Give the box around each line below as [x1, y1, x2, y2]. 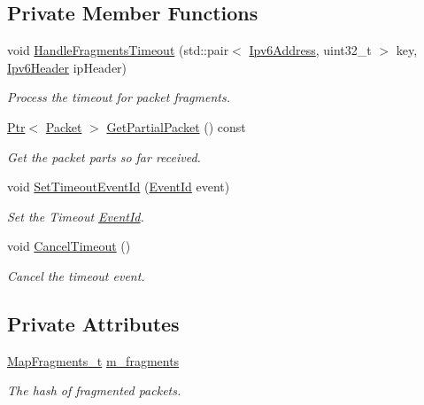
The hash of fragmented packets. [7, 381, 181, 400]
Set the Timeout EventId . [7, 206, 144, 225]
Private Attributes [7, 309, 180, 337]
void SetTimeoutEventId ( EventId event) [7, 177, 230, 196]
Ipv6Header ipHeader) [7, 58, 127, 76]
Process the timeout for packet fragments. [7, 88, 230, 106]
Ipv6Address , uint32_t [249, 41, 372, 59]
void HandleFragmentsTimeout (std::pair [7, 41, 229, 59]
